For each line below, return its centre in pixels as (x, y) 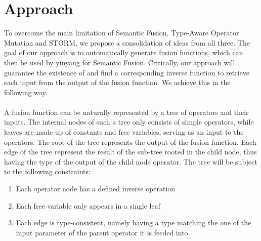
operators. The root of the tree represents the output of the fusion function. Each (130, 142)
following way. (26, 92)
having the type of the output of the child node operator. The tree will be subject (131, 161)
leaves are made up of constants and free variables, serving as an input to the (124, 132)
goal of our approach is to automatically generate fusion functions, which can (124, 52)
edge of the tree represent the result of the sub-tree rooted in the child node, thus (130, 152)
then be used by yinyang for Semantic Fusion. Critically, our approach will (120, 62)
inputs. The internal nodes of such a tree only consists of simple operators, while (129, 122)
